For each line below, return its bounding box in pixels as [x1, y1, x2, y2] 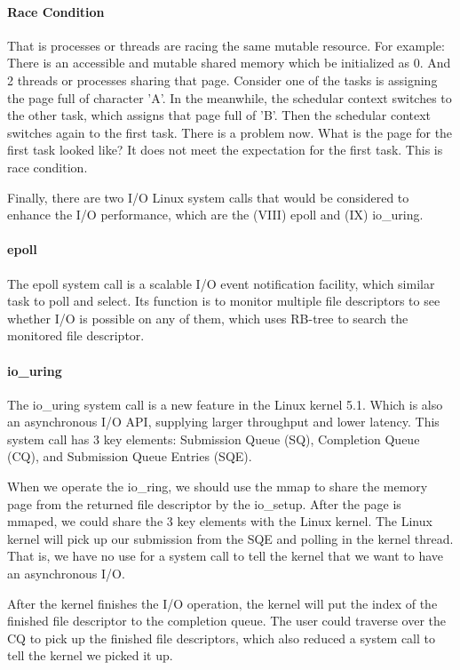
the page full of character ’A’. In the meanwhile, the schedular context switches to [7, 88, 452, 107]
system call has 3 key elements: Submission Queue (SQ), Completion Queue [7, 429, 420, 448]
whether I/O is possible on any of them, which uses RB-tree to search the [7, 308, 408, 327]
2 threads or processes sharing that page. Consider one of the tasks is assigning [7, 70, 438, 89]
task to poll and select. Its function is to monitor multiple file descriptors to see [7, 291, 440, 310]
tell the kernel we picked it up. [7, 646, 173, 665]
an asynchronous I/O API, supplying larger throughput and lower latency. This [7, 412, 440, 431]
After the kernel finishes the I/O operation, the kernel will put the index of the [7, 594, 438, 612]
